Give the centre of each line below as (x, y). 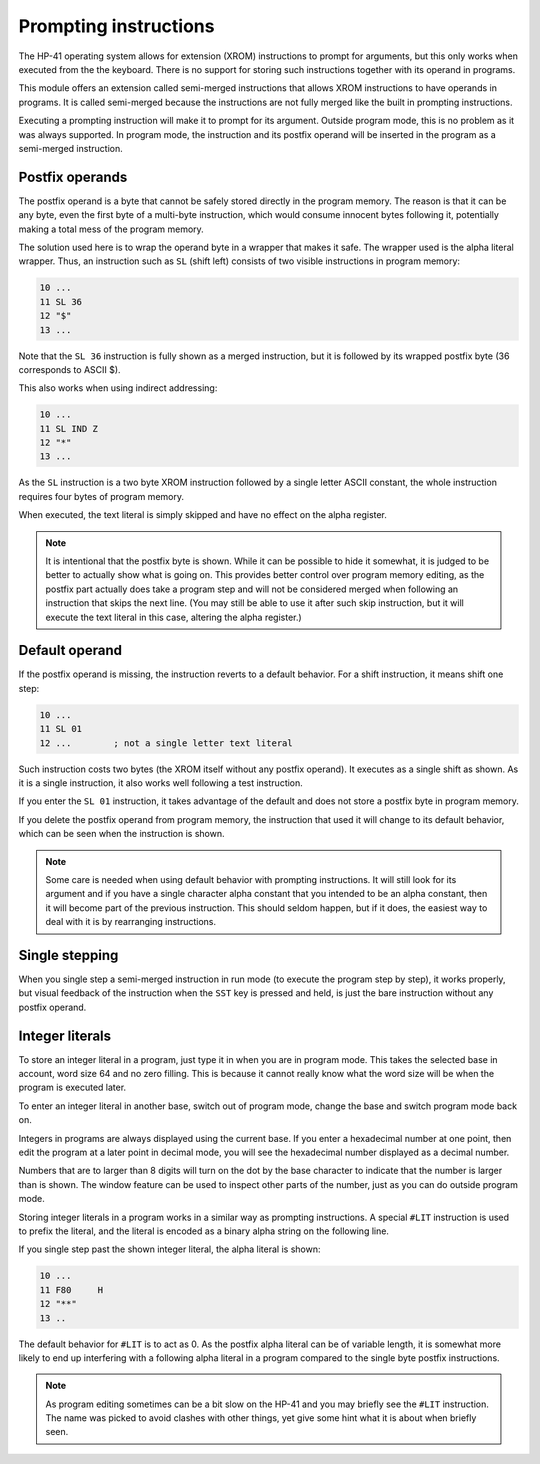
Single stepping (68, 955)
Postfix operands (73, 176)
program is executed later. (72, 1087)
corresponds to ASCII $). (69, 369)
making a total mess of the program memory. (111, 229)
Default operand (70, 650)
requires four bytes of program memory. (101, 496)
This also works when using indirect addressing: (118, 388)
